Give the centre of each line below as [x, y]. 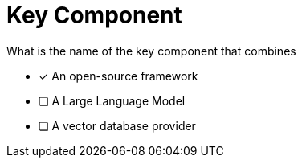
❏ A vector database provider [117, 125]
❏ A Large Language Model [112, 100]
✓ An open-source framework [118, 76]
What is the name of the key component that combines [151, 51]
